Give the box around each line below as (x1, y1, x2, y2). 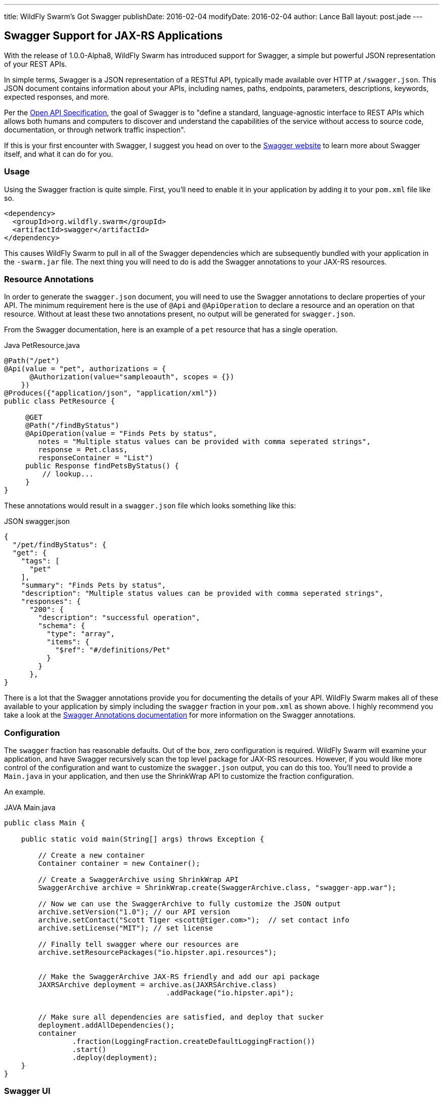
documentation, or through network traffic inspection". (4, 125, 186, 134)
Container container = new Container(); (38, 859, 200, 868)
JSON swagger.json (4, 517, 70, 526)
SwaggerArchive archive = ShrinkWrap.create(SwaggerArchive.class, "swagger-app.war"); (38, 884, 396, 892)
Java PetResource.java (4, 341, 80, 350)
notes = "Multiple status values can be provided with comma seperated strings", (38, 437, 371, 446)
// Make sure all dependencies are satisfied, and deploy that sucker (38, 1013, 324, 1022)
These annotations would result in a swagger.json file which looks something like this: (4, 501, 296, 510)
